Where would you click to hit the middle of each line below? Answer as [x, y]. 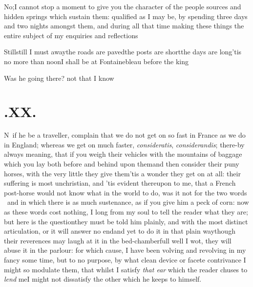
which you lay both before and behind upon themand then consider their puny [122, 164]
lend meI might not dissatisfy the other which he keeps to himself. [103, 279]
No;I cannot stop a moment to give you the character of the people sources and [123, 6]
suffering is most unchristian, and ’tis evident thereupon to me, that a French [120, 183]
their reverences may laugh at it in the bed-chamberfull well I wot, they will [118, 240]
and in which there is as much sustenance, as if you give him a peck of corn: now [128, 202]
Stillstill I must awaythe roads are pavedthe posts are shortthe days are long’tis [123, 52]
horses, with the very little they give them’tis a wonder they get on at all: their [122, 173]
